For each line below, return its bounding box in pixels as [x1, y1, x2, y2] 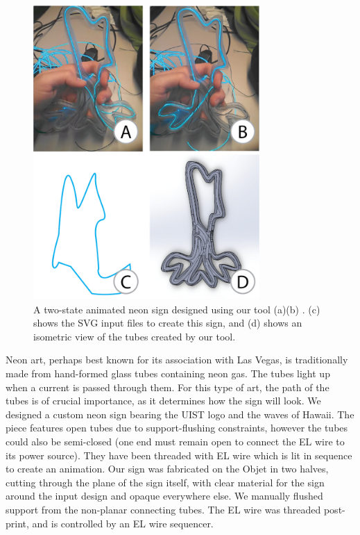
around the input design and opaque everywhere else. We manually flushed [6, 488, 323, 503]
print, [6, 516, 29, 530]
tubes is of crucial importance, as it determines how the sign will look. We [6, 393, 321, 408]
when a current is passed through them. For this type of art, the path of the [6, 379, 329, 394]
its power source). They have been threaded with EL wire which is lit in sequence [6, 447, 352, 462]
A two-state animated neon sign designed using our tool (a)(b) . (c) [33, 302, 320, 316]
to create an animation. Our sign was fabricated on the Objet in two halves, [6, 461, 329, 476]
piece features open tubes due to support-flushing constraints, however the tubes [6, 420, 348, 435]
